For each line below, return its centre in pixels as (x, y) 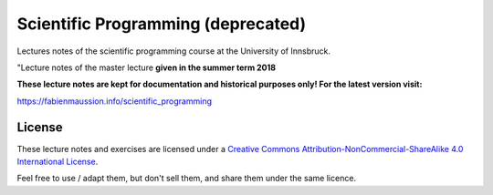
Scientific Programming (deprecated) (162, 24)
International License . (58, 162)
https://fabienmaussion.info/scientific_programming (114, 101)
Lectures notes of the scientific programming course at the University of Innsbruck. (174, 51)
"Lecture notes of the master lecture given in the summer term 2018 (147, 67)
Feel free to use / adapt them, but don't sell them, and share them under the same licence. (186, 179)
